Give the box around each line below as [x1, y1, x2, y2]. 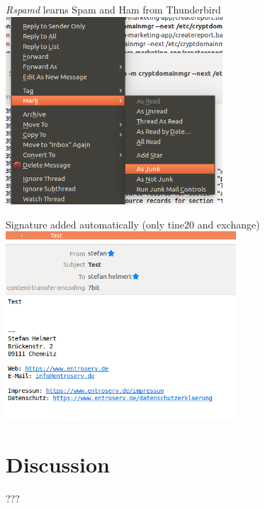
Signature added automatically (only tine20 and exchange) [6, 216, 260, 231]
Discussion [6, 449, 110, 478]
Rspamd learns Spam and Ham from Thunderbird [6, 2, 221, 16]
